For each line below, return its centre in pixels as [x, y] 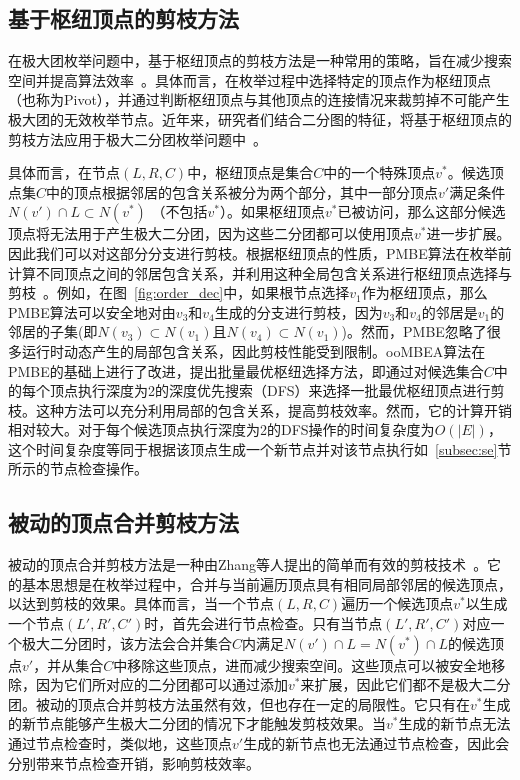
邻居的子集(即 [53, 331]
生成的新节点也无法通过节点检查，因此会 [376, 743]
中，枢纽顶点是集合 [250, 172]
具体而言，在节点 [64, 172]
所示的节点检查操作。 [78, 468]
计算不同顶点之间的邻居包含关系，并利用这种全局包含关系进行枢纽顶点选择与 [260, 272]
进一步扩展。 [468, 233]
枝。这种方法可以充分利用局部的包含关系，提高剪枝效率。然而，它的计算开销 [260, 409]
